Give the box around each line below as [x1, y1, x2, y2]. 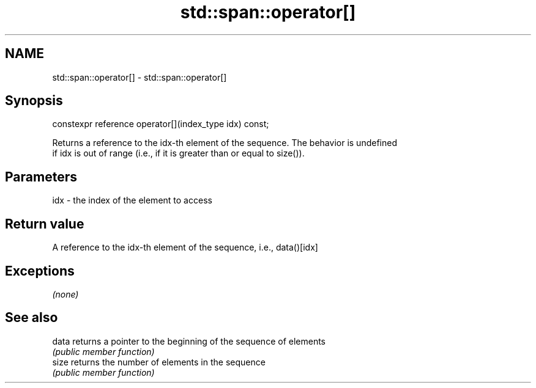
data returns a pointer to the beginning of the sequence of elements [52, 335, 326, 346]
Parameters [5, 169, 77, 185]
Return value [5, 216, 84, 232]
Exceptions [5, 263, 75, 279]
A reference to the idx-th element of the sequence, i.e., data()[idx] [52, 242, 318, 253]
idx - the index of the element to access [52, 195, 212, 206]
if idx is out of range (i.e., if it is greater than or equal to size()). [52, 148, 305, 159]
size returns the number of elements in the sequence [52, 356, 266, 367]
